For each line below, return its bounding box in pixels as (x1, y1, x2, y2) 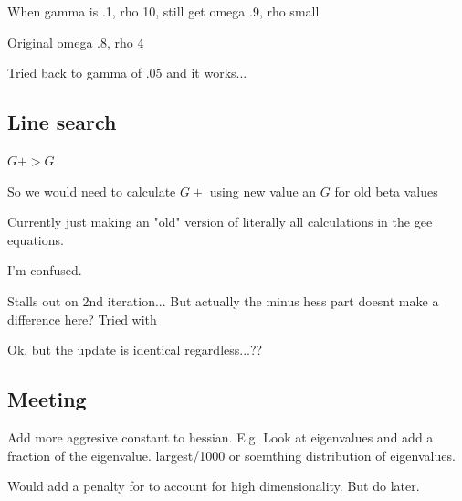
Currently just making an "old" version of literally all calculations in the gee (7, 212, 433, 231)
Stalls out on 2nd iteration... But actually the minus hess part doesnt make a (7, 291, 439, 310)
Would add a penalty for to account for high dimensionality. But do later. (7, 476, 420, 496)
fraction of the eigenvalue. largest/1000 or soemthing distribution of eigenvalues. (7, 445, 456, 464)
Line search (7, 108, 117, 136)
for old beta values (334, 181, 438, 200)
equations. (7, 229, 64, 249)
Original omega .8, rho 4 (7, 32, 144, 51)
